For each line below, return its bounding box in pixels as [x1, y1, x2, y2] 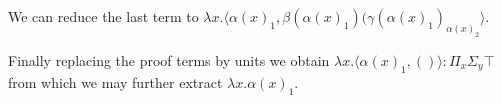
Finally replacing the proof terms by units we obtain [8, 50, 330, 70]
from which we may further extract [8, 71, 223, 92]
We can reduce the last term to [8, 6, 199, 27]
